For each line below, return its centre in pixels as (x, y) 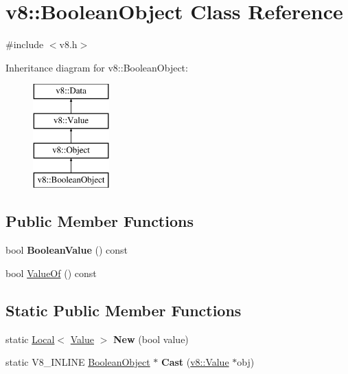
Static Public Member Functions (124, 310)
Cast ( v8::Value (195, 362)
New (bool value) (151, 339)
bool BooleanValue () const (67, 250)
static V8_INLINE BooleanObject (78, 362)
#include (25, 44)
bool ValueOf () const (51, 273)
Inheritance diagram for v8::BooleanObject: (97, 67)
